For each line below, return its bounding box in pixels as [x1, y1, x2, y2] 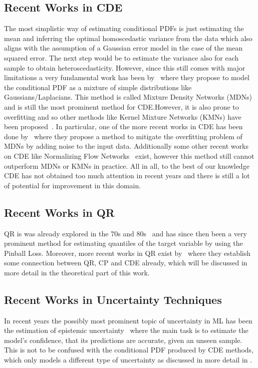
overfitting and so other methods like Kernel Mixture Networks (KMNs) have [4, 111, 241, 122]
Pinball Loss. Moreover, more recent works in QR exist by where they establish [4, 247, 251, 258]
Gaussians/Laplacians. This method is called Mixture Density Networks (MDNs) [4, 92, 252, 102]
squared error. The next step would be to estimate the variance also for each [4, 52, 239, 63]
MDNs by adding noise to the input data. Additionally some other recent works [4, 141, 248, 151]
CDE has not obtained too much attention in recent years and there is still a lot [4, 170, 250, 181]
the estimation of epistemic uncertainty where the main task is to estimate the [4, 325, 248, 335]
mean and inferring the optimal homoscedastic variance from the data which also [4, 33, 252, 43]
